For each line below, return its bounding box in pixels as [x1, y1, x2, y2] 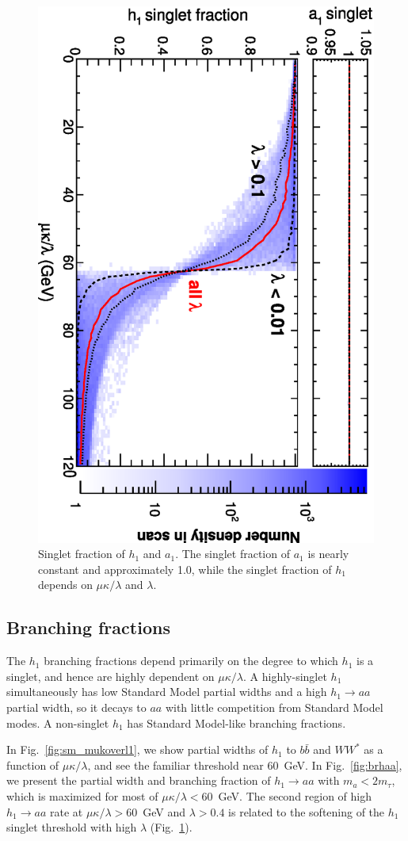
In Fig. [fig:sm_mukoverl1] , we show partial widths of [6, 741, 269, 758]
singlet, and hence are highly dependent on [6, 667, 215, 684]
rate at [49, 803, 83, 820]
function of [6, 756, 59, 773]
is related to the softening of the [228, 803, 385, 820]
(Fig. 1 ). [150, 819, 193, 835]
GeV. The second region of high [218, 788, 372, 804]
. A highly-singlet [243, 667, 327, 684]
